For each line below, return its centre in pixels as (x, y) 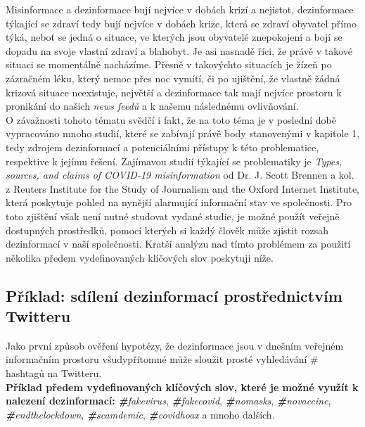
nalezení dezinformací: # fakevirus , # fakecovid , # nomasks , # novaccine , (168, 401)
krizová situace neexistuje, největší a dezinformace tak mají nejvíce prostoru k (174, 92)
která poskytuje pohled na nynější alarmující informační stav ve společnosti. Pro (179, 202)
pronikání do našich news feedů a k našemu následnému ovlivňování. (152, 106)
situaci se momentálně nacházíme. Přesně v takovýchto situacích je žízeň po (169, 64)
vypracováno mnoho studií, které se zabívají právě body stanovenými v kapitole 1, (183, 133)
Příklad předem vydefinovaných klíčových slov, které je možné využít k (182, 387)
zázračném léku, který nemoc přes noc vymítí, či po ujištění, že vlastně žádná (173, 78)
